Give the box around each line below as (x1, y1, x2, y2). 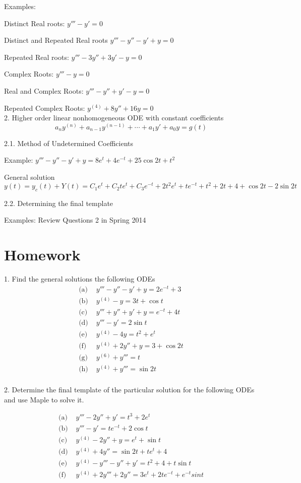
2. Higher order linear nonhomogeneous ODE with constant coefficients (4, 112, 224, 123)
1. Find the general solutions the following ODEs (4, 273, 155, 284)
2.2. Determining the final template (4, 197, 113, 208)
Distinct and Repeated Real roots (4, 35, 108, 45)
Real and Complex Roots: (4, 85, 84, 96)
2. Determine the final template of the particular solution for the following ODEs (4, 384, 255, 395)
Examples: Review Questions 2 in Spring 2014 (4, 215, 146, 225)
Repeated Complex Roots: (4, 102, 85, 113)
